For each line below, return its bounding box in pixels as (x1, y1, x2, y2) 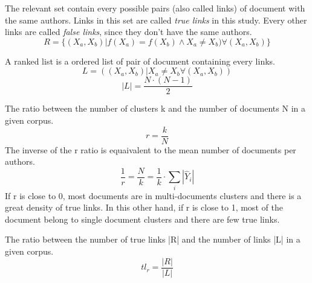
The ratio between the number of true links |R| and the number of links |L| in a (5, 233, 301, 246)
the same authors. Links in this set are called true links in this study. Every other (5, 13, 307, 26)
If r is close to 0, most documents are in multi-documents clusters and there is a (5, 189, 302, 202)
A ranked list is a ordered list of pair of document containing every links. (5, 54, 275, 67)
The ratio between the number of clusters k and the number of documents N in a (5, 102, 305, 115)
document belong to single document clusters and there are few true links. (5, 212, 280, 225)
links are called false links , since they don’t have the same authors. (5, 25, 252, 38)
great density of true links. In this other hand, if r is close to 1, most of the (5, 201, 283, 214)
